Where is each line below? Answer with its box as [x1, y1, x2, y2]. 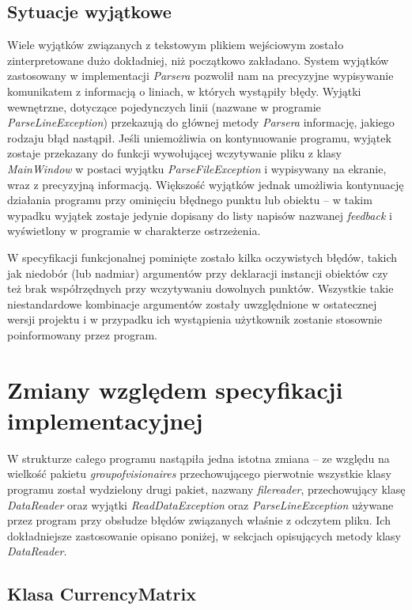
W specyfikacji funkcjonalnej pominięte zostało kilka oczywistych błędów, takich [7, 248, 398, 265]
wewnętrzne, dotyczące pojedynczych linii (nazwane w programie [7, 98, 321, 115]
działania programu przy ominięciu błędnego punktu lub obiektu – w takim [7, 191, 372, 208]
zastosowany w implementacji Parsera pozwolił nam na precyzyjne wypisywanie [7, 67, 394, 84]
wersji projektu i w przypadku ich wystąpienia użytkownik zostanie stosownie [7, 311, 383, 328]
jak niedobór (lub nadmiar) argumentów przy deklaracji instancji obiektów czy [7, 264, 388, 281]
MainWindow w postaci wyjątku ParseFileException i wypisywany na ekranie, [7, 160, 387, 176]
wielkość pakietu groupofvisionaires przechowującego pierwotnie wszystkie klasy [7, 465, 391, 482]
